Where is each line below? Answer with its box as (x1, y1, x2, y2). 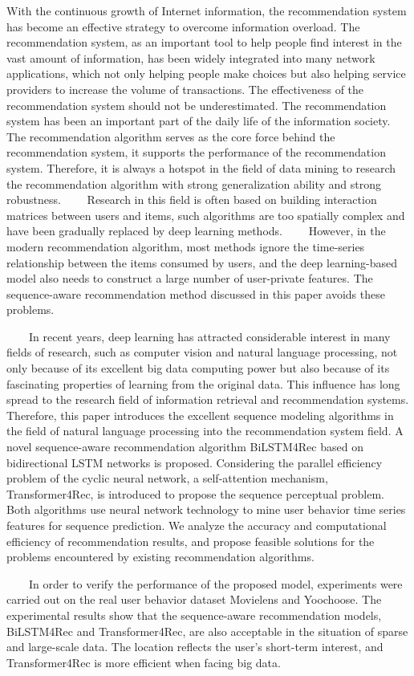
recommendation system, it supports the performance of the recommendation (6, 144, 386, 161)
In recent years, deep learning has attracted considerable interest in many (28, 328, 391, 344)
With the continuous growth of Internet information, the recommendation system (6, 2, 407, 18)
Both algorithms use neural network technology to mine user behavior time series (6, 501, 406, 518)
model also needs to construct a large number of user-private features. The (6, 270, 373, 287)
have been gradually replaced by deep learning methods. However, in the (6, 222, 386, 239)
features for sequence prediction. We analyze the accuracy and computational (6, 517, 387, 533)
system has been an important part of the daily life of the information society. (6, 112, 391, 129)
